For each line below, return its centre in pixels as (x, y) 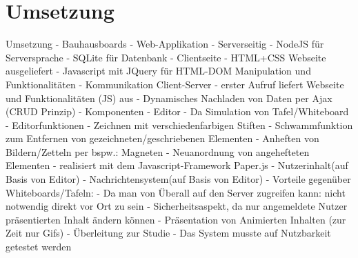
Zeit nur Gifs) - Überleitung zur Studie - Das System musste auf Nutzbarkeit (168, 233)
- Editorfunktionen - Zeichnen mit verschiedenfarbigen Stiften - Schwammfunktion (179, 125)
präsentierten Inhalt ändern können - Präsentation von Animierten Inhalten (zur (176, 219)
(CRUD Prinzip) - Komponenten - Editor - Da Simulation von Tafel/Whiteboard (177, 111)
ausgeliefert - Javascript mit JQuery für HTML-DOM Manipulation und (158, 71)
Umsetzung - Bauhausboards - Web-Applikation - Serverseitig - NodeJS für (165, 44)
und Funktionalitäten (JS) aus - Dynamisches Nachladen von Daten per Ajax (169, 98)
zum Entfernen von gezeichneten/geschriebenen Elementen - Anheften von (162, 138)
